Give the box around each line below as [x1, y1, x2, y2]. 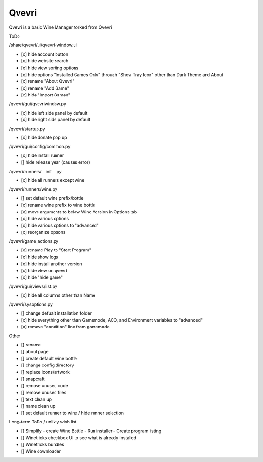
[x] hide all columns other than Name [21, 292, 96, 298]
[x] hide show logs [21, 254, 58, 260]
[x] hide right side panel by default [21, 117, 91, 123]
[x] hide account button [21, 51, 68, 57]
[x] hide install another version [21, 261, 82, 267]
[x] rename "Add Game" [21, 85, 69, 91]
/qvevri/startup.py [9, 126, 45, 132]
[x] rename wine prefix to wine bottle [21, 202, 95, 208]
